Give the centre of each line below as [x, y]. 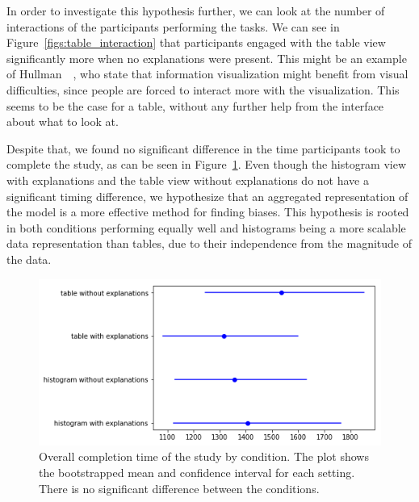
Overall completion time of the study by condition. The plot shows [204, 456]
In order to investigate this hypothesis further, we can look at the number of [196, 10]
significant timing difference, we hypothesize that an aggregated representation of [207, 196]
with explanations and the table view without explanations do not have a [188, 180]
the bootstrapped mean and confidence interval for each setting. [197, 472]
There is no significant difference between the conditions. [179, 488]
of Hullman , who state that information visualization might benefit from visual [207, 74]
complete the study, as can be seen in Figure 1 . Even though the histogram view [207, 164]
